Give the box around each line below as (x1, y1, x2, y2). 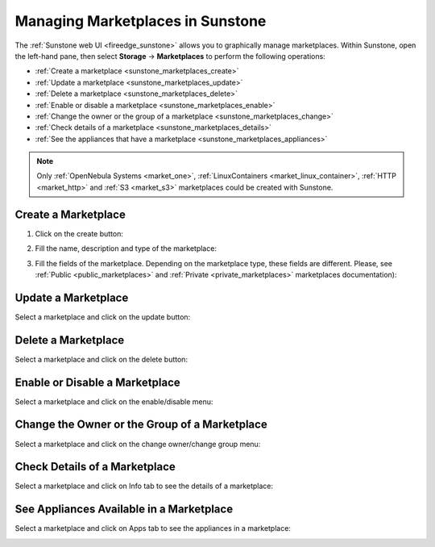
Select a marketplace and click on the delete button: (14, 354, 188, 364)
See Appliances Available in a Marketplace (14, 503, 234, 516)
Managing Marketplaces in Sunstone (14, 12, 267, 30)
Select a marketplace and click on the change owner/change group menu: (14, 439, 261, 449)
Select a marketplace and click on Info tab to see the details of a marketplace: (14, 481, 274, 491)
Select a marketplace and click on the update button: (14, 311, 191, 322)
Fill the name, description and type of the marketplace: (35, 244, 217, 253)
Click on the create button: (35, 228, 124, 238)
